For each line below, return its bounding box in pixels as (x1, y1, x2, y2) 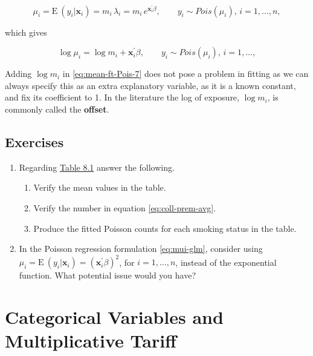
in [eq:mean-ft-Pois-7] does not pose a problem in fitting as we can (62, 67, 309, 80)
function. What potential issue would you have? (19, 269, 196, 282)
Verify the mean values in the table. (33, 181, 166, 194)
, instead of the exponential (175, 255, 277, 268)
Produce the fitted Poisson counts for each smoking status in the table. (33, 222, 297, 234)
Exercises (5, 132, 64, 151)
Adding (5, 67, 32, 80)
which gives (5, 25, 47, 38)
